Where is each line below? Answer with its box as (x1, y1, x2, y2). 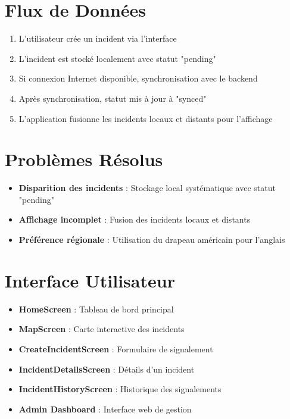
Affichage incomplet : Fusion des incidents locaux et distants (18, 213, 251, 226)
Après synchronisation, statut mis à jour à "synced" (18, 92, 207, 104)
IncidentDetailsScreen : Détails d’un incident (18, 362, 195, 375)
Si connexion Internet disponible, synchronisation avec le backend (18, 72, 258, 85)
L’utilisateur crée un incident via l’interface (18, 32, 177, 45)
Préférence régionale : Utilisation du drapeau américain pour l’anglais (18, 233, 285, 245)
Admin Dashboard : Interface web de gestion (18, 402, 192, 415)
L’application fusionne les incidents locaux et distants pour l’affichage (18, 112, 273, 124)
